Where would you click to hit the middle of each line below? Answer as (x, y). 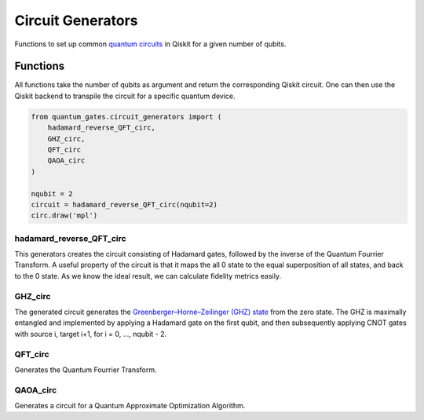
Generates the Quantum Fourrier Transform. (86, 370)
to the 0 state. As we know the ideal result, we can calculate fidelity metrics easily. (148, 276)
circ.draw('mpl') (64, 215)
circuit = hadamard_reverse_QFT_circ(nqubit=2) (124, 205)
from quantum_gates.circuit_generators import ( (126, 117)
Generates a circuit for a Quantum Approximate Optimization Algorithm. (130, 406)
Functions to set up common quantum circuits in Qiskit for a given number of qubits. (150, 44)
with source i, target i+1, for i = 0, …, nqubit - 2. (91, 334)
